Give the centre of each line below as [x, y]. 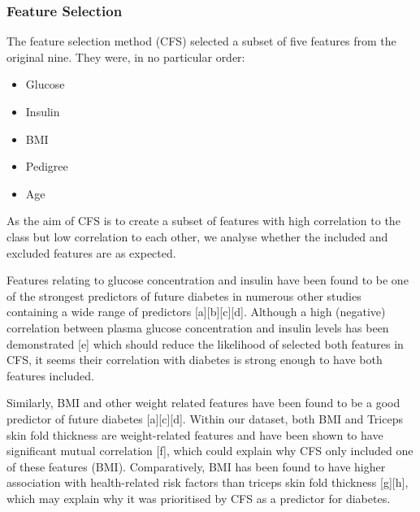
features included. [50, 375]
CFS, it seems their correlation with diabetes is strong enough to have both [195, 360]
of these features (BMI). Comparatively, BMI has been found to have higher [196, 466]
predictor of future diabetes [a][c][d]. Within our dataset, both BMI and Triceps [205, 418]
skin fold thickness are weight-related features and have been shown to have [195, 434]
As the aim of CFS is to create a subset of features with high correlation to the [204, 221]
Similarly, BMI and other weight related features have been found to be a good [204, 403]
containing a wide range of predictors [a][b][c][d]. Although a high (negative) [196, 312]
